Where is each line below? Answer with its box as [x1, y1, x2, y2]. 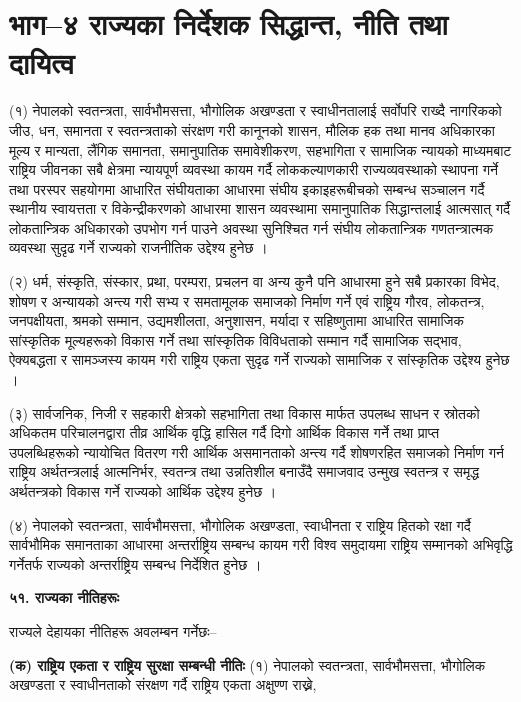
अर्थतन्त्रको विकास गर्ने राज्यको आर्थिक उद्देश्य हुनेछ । [9, 481, 277, 501]
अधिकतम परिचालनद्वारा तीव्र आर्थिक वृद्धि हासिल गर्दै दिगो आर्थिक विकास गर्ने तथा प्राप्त [9, 422, 440, 443]
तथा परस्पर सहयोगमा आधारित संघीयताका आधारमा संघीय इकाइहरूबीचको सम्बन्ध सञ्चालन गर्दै [9, 178, 485, 199]
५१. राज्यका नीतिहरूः [9, 587, 120, 608]
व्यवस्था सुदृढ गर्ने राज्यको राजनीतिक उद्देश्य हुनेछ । [9, 237, 268, 258]
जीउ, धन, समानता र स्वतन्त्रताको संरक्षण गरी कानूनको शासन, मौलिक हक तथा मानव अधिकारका [9, 119, 495, 140]
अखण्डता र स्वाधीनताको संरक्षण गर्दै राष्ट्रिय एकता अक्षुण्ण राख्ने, [9, 674, 317, 695]
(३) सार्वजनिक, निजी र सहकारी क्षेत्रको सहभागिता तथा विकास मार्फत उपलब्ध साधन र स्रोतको [9, 402, 480, 423]
